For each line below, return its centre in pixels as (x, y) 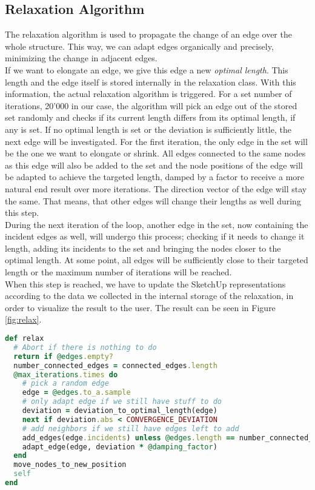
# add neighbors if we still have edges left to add (131, 428)
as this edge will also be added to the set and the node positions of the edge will (154, 165)
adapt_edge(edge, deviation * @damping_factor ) (120, 447)
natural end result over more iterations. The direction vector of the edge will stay (156, 188)
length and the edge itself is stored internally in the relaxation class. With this (151, 82)
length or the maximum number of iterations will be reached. (118, 272)
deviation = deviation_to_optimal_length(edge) (120, 411)
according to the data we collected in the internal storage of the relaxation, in (149, 296)
